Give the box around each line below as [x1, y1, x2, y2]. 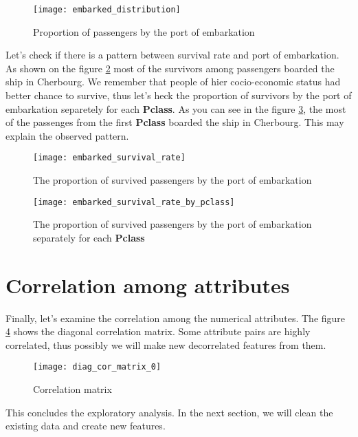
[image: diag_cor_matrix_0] [33, 362, 161, 372]
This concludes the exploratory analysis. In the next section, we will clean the [5, 405, 333, 419]
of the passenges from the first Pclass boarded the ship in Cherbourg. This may [5, 115, 344, 129]
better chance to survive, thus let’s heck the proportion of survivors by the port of [5, 88, 352, 103]
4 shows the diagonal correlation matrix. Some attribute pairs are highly [5, 324, 311, 339]
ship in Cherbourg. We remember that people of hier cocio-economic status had [5, 74, 341, 89]
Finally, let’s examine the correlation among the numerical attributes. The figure [5, 310, 346, 325]
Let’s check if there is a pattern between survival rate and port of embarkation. [5, 47, 339, 62]
